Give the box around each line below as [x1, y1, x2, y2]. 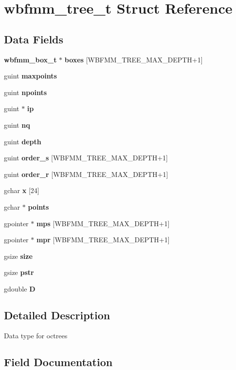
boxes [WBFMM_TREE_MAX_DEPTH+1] [64, 54, 203, 64]
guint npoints [4, 87, 47, 97]
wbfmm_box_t [4, 54, 57, 64]
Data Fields [4, 31, 64, 46]
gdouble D [4, 283, 36, 293]
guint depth [4, 136, 41, 146]
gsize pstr [4, 267, 34, 277]
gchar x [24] [4, 185, 39, 195]
